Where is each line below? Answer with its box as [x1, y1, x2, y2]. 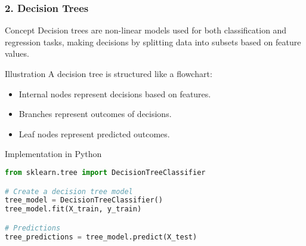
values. [5, 47, 29, 60]
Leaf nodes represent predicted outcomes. [18, 127, 170, 140]
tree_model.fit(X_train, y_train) [5, 205, 142, 214]
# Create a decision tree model [5, 187, 133, 196]
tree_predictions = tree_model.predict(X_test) [5, 232, 197, 241]
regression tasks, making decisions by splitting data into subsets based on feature [5, 35, 301, 48]
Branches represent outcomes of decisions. [18, 107, 172, 120]
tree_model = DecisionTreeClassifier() [5, 196, 163, 205]
